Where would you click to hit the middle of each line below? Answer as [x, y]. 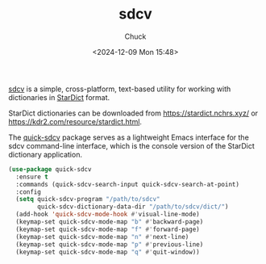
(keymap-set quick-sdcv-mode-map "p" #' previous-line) [110, 244]
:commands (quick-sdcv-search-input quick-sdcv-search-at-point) [128, 184]
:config [29, 192]
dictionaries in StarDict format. [59, 97]
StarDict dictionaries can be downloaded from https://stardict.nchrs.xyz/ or [133, 113]
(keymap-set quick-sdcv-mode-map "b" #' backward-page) [110, 222]
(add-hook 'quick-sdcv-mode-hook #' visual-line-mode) [108, 215]
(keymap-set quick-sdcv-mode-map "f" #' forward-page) [108, 229]
